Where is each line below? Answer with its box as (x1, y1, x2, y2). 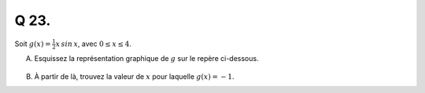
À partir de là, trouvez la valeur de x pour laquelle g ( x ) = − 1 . (34, 71, 235, 81)
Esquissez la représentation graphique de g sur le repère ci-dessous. (34, 54, 259, 63)
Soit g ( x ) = (14, 39, 51, 48)
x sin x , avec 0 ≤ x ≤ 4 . (55, 39, 131, 48)
